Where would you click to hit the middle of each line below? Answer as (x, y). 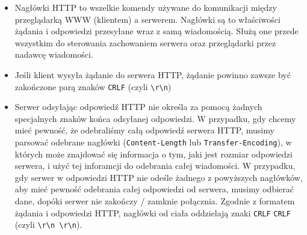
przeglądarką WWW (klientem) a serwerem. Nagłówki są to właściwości (147, 19)
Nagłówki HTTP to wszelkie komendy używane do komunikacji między (146, 7)
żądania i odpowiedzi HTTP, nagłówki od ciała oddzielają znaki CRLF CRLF (153, 212)
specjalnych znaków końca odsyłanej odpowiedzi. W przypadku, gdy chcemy (155, 118)
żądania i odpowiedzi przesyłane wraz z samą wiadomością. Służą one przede (157, 31)
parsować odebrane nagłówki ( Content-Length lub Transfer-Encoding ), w (153, 142)
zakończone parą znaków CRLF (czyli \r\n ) (93, 86)
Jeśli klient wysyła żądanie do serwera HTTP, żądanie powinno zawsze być (153, 74)
